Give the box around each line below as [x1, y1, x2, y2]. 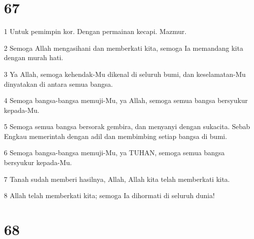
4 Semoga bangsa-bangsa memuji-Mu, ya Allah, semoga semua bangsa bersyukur [4, 95, 248, 105]
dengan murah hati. [4, 52, 63, 63]
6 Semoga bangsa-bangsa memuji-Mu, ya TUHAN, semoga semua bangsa [4, 147, 225, 158]
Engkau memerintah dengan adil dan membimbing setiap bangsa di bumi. [4, 131, 227, 141]
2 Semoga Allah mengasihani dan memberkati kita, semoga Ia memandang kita [4, 42, 243, 53]
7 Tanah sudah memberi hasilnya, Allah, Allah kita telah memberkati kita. [4, 173, 230, 184]
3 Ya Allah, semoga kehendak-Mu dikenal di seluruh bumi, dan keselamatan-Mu [4, 68, 246, 79]
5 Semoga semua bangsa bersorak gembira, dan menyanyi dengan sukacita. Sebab [4, 121, 250, 132]
